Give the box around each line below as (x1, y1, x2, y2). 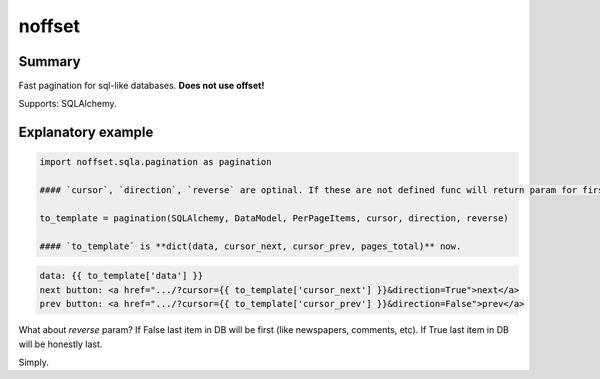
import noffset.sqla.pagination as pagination (39, 156, 272, 168)
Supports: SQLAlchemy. (18, 98, 117, 110)
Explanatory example (18, 124, 154, 141)
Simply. (18, 356, 49, 368)
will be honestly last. (18, 338, 103, 350)
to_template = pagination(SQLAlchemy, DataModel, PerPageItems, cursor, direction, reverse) (39, 213, 509, 224)
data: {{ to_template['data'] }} (39, 270, 204, 282)
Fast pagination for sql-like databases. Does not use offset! (18, 80, 265, 92)
